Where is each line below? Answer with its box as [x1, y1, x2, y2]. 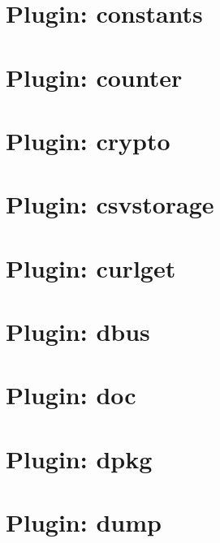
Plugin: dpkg [6, 442, 153, 475]
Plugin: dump [6, 506, 162, 539]
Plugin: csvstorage [6, 187, 214, 221]
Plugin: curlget [6, 251, 176, 284]
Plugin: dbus [6, 315, 150, 348]
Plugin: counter [6, 60, 183, 93]
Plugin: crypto [6, 123, 170, 157]
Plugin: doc [6, 378, 136, 412]
